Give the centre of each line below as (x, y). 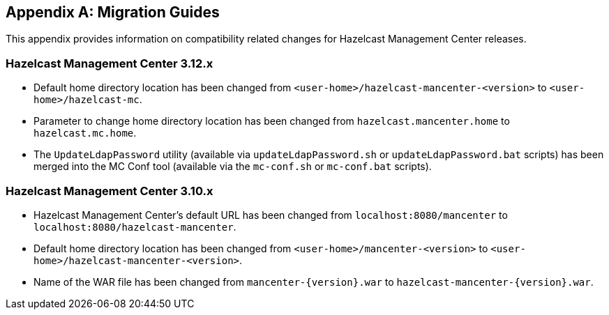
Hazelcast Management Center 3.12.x (110, 63)
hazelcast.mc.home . (85, 133)
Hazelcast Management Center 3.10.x (110, 191)
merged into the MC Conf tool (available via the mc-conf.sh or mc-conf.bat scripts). (233, 167)
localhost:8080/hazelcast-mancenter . (135, 226)
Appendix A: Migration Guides (113, 12)
